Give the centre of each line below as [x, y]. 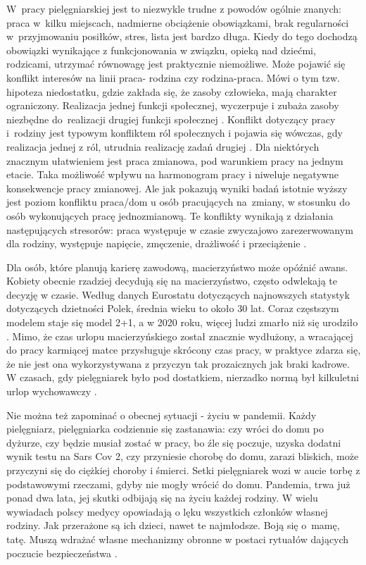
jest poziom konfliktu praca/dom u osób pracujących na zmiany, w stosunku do [178, 202]
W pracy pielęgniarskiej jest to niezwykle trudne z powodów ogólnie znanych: [174, 8]
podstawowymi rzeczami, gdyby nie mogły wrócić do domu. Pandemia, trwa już [178, 484]
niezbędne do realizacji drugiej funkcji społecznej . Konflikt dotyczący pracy [171, 119]
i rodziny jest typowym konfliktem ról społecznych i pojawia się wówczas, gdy [175, 133]
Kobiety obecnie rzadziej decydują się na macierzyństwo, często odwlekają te [172, 281]
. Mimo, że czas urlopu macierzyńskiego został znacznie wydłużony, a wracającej [180, 336]
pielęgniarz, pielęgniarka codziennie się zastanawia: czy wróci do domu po [165, 429]
